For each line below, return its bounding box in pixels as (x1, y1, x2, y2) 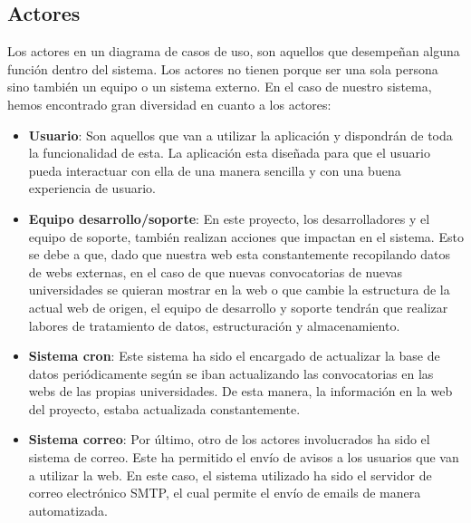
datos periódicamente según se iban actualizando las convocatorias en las (28, 363, 434, 383)
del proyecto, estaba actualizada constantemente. (28, 399, 301, 418)
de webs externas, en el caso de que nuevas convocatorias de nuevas (28, 262, 403, 281)
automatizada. (28, 500, 108, 519)
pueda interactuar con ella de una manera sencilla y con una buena (28, 160, 401, 179)
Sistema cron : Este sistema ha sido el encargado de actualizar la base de (28, 346, 440, 365)
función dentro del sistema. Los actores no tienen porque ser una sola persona (7, 59, 438, 78)
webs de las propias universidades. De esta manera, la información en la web (28, 382, 453, 401)
